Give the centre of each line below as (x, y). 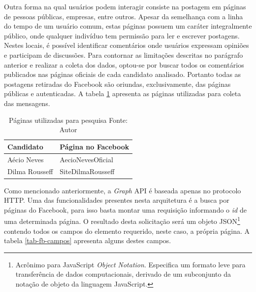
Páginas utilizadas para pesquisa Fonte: (68, 120)
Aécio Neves (26, 159)
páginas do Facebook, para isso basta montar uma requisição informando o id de (125, 209)
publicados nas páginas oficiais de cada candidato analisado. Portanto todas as (123, 74)
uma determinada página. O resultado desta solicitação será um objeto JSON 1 (122, 220)
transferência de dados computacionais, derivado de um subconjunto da (123, 274)
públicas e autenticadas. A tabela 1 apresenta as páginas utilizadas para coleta (123, 93)
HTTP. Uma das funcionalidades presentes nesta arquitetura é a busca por (117, 200)
